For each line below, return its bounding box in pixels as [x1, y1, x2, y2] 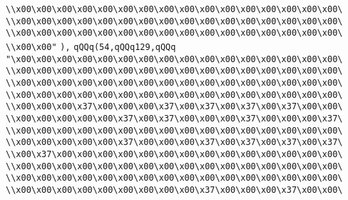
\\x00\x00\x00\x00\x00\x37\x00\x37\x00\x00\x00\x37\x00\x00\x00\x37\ [6, 113, 343, 124]
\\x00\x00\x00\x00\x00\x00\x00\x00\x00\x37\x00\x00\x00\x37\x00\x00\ [6, 184, 343, 195]
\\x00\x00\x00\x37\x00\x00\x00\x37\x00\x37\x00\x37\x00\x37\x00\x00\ [6, 101, 343, 112]
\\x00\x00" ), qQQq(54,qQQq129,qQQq [6, 41, 176, 52]
